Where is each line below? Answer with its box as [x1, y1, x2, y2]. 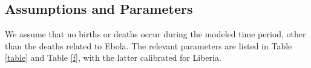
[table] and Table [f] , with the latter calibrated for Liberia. [5, 51, 221, 64]
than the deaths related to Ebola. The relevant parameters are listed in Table [5, 39, 292, 52]
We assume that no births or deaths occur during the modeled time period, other [5, 28, 306, 40]
